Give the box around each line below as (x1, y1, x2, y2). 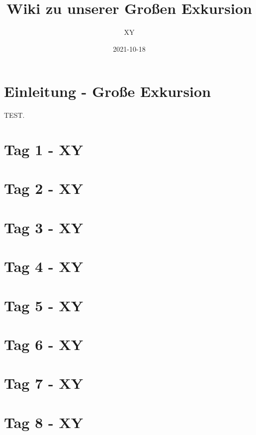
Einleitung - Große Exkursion (4, 81, 211, 101)
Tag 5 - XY (4, 295, 84, 315)
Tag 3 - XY (4, 217, 84, 237)
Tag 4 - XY (4, 256, 84, 276)
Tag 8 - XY (4, 412, 84, 432)
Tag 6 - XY (4, 334, 84, 354)
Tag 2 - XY (4, 178, 84, 198)
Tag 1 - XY (4, 139, 84, 160)
